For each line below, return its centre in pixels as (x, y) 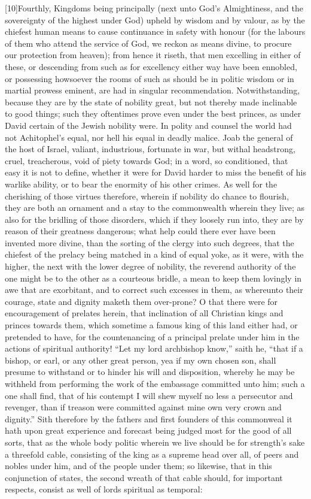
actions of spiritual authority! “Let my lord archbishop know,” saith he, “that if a (154, 348)
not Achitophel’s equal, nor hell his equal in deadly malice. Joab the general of (149, 137)
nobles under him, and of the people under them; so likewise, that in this (138, 466)
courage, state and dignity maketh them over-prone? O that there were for (141, 301)
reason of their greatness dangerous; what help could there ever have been (140, 231)
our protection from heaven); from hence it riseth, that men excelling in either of (153, 55)
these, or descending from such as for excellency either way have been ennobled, (151, 66)
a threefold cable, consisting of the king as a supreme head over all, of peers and (152, 454)
